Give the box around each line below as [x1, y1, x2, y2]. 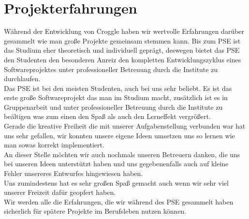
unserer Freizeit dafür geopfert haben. [4, 187, 116, 197]
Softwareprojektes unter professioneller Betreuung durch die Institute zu [4, 64, 218, 74]
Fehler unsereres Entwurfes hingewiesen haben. [4, 168, 143, 178]
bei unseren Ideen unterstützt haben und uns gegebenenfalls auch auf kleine [4, 159, 229, 169]
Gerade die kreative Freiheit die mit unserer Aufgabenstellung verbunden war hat [4, 121, 246, 131]
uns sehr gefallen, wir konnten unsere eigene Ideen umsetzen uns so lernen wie [4, 130, 235, 140]
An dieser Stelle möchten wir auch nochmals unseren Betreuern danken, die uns [4, 149, 240, 159]
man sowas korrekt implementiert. [4, 140, 104, 150]
